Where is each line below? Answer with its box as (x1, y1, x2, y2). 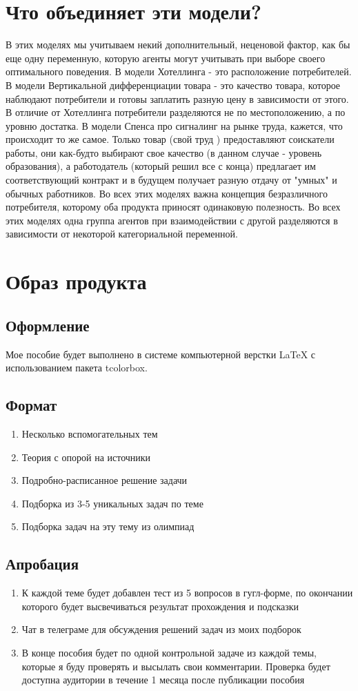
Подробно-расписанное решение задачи (21, 473, 188, 487)
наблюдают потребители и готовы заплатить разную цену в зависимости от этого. (6, 91, 349, 106)
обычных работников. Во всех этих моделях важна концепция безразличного (6, 186, 328, 200)
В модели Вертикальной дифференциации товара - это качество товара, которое (6, 77, 341, 92)
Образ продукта (6, 267, 147, 295)
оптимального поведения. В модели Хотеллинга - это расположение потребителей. (6, 64, 352, 79)
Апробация (6, 553, 79, 574)
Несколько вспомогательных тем (21, 427, 158, 440)
